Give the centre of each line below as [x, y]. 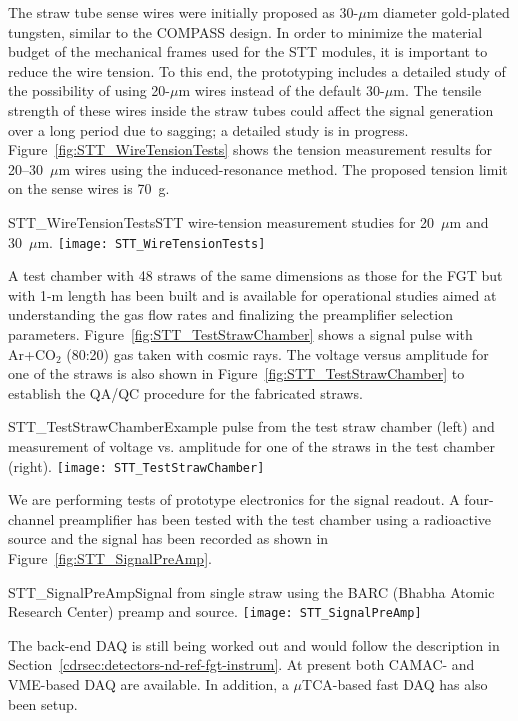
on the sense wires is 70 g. [89, 188]
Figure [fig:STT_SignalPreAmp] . [110, 557]
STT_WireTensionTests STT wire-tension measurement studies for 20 [221, 221]
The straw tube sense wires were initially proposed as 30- [183, 12]
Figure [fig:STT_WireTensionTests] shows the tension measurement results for [250, 149]
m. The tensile [437, 90]
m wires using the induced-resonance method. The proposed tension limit [283, 168]
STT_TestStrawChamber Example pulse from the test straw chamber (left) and [251, 426]
